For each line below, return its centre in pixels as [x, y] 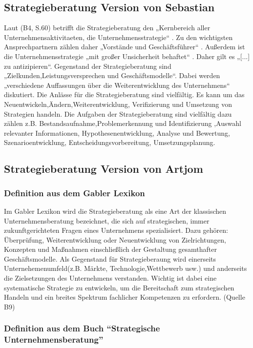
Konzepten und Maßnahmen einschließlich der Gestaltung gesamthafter [110, 249]
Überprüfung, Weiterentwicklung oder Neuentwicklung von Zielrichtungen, [115, 239]
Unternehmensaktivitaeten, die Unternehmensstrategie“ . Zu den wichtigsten [118, 37]
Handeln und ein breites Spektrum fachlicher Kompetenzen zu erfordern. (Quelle [125, 297]
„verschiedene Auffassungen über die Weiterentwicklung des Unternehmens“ [117, 85]
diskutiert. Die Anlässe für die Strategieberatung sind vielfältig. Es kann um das [124, 94]
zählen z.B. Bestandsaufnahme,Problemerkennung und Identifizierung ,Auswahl [123, 123]
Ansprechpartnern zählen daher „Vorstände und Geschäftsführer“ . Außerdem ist [125, 47]
